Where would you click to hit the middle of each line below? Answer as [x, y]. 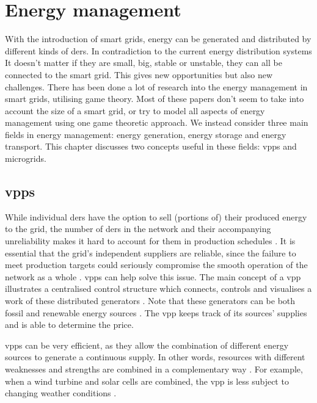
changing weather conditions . [61, 393]
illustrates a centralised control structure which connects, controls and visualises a [158, 289]
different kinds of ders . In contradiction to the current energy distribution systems [158, 50]
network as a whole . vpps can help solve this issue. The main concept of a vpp [153, 276]
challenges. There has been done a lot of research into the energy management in [156, 86]
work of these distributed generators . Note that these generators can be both [150, 301]
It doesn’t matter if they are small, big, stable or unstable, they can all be [144, 63]
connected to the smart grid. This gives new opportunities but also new [139, 74]
